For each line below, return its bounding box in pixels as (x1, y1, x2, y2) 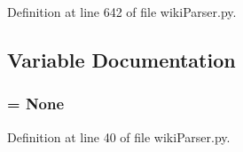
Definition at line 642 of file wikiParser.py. (7, 3, 237, 20)
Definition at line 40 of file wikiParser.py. (7, 127, 231, 146)
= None (7, 92, 65, 115)
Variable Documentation (7, 45, 236, 73)
